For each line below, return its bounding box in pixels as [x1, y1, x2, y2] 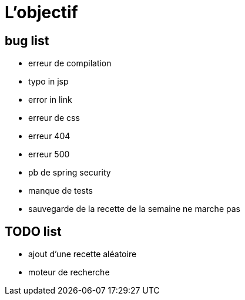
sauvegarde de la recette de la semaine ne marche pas [28, 204, 240, 214]
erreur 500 [28, 149, 70, 160]
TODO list [5, 224, 62, 239]
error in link [28, 95, 72, 105]
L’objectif [5, 2, 78, 22]
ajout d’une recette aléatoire [28, 249, 137, 259]
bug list [5, 33, 49, 48]
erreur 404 [28, 131, 71, 141]
